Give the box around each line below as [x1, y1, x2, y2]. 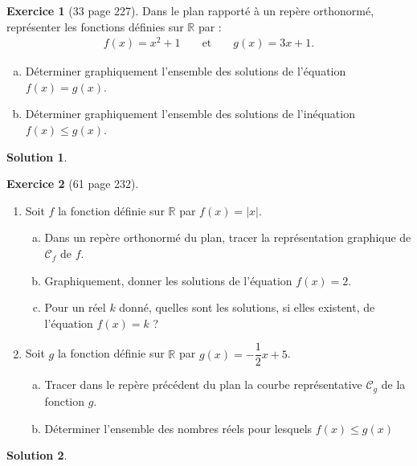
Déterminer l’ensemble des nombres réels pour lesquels [44, 419, 313, 436]
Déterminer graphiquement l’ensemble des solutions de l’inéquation [25, 105, 355, 122]
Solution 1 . [6, 148, 67, 165]
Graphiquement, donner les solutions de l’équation [44, 272, 292, 288]
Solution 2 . [6, 447, 67, 464]
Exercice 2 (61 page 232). [6, 175, 139, 192]
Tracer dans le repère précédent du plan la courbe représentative [44, 376, 362, 393]
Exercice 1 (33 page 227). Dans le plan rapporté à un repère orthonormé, [6, 2, 374, 18]
